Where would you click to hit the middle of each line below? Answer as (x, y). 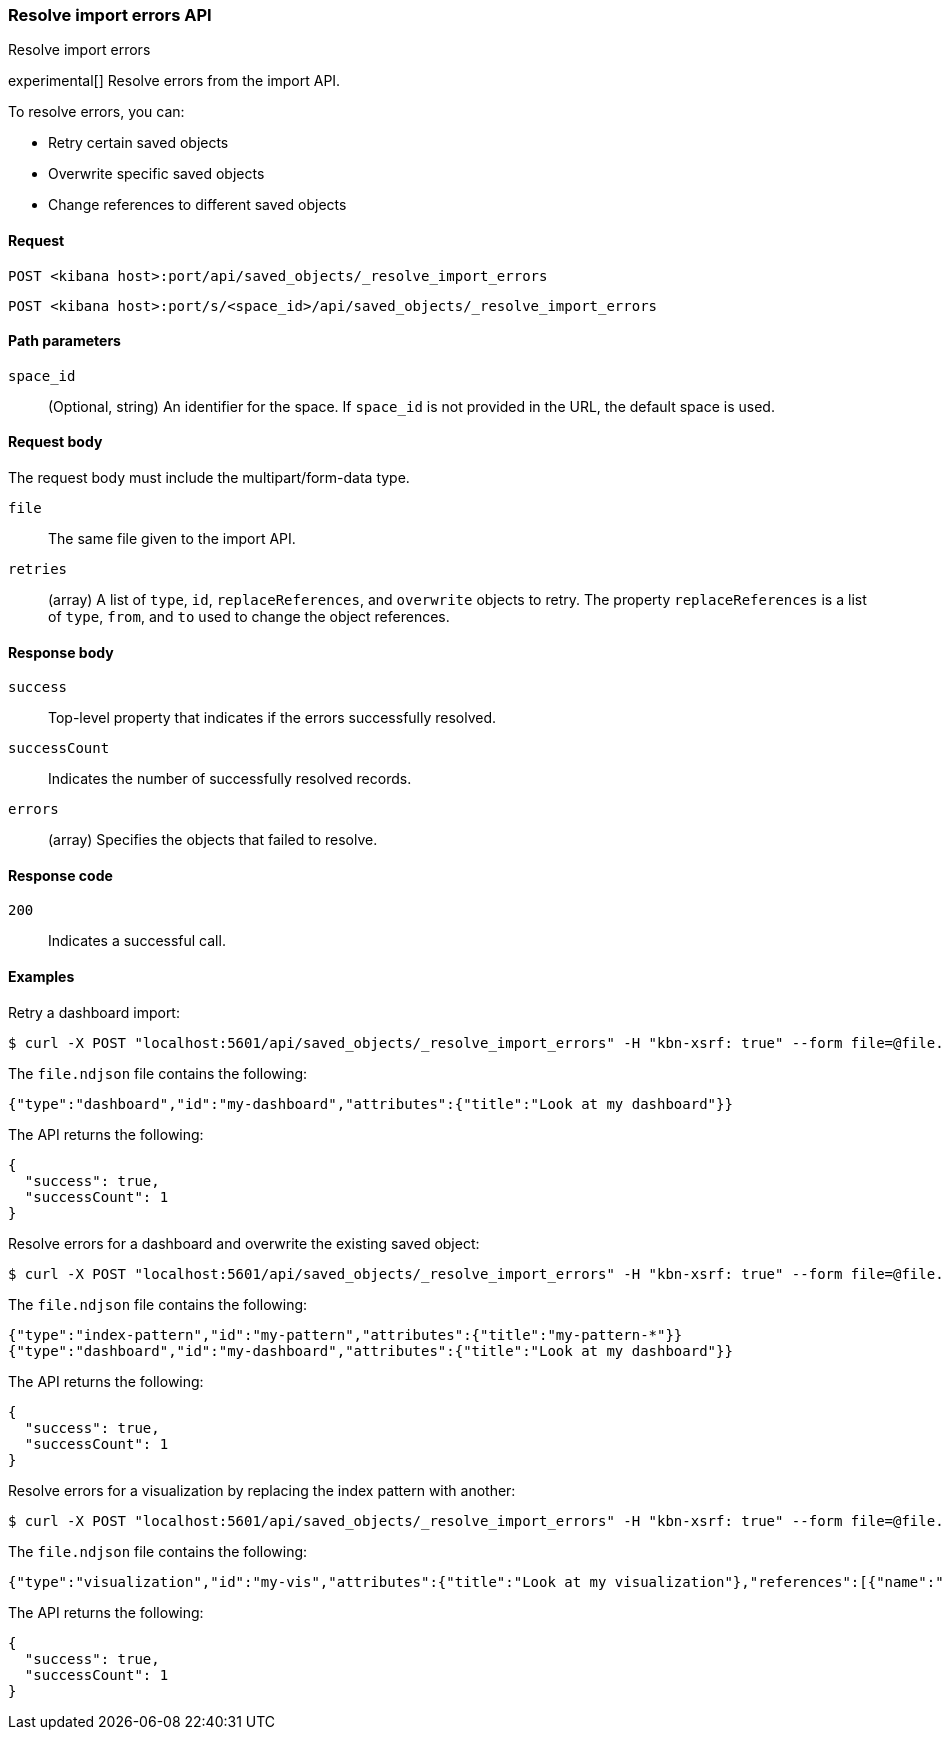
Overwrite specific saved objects (156, 174)
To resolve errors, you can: (96, 112)
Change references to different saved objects (197, 205)
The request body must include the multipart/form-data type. (209, 478)
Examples (41, 977)
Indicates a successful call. (137, 941)
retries (38, 569)
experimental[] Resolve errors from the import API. (174, 81)
